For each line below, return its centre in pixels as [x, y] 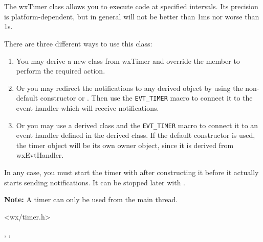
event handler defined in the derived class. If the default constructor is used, [136, 135]
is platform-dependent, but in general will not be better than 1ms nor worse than [132, 16]
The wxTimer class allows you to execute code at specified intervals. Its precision [131, 6]
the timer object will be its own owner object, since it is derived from [125, 145]
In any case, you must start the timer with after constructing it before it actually [131, 172]
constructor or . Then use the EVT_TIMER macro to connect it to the [146, 98]
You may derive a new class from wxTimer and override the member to [128, 60]
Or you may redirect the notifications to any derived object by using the [129, 88]
